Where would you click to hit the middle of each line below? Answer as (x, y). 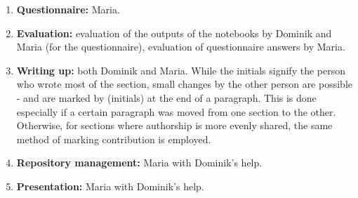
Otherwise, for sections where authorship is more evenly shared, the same (174, 125)
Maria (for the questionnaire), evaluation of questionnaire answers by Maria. (181, 47)
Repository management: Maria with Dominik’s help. (139, 163)
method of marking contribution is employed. (114, 139)
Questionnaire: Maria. (68, 9)
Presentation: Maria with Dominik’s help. (110, 186)
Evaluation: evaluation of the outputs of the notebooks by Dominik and (174, 33)
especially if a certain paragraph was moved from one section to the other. (176, 111)
